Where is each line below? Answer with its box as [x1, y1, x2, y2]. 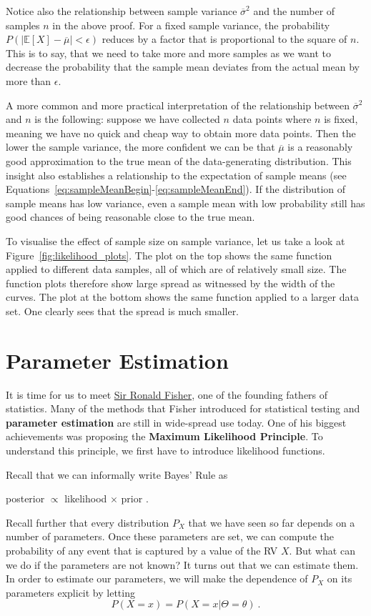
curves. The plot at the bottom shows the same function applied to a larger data [6, 289, 359, 304]
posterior [6, 491, 45, 506]
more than [6, 73, 51, 88]
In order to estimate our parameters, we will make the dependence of [6, 571, 308, 586]
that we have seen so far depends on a [188, 515, 355, 530]
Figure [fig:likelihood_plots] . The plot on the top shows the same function [6, 247, 332, 262]
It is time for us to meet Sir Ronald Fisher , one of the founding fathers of [6, 387, 328, 402]
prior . [121, 491, 149, 506]
